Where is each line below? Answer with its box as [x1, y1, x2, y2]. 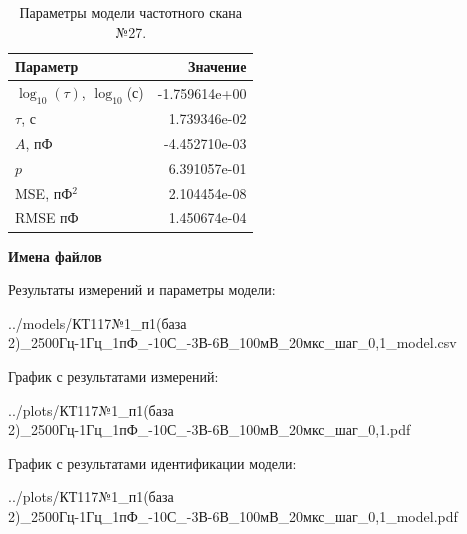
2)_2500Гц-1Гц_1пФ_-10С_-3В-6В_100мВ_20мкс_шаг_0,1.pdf [8, 419, 411, 440]
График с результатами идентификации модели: [8, 452, 297, 473]
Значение [188, 56, 247, 77]
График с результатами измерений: [8, 365, 219, 386]
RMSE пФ [15, 207, 79, 228]
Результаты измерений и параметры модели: [8, 279, 276, 300]
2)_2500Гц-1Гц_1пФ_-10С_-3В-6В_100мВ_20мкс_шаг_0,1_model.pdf [8, 505, 458, 526]
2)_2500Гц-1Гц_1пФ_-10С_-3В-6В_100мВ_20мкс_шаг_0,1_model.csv [8, 332, 457, 353]
